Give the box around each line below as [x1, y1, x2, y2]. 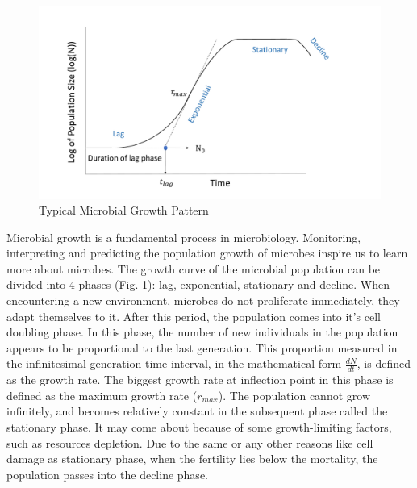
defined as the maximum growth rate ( [6, 386, 198, 403]
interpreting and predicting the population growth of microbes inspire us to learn [6, 244, 408, 261]
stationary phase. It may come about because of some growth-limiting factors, [6, 419, 392, 436]
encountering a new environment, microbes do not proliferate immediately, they [6, 292, 400, 309]
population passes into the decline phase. [6, 465, 208, 482]
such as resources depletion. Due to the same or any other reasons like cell [6, 434, 373, 451]
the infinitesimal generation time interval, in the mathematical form [6, 355, 342, 372]
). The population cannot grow [218, 386, 371, 403]
